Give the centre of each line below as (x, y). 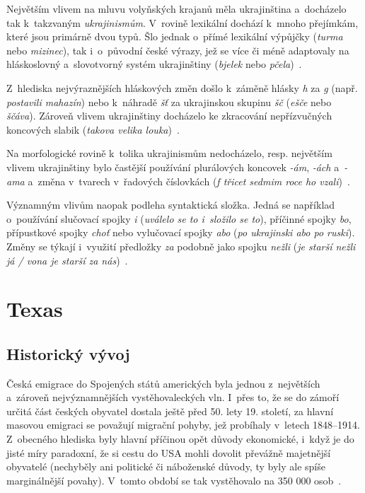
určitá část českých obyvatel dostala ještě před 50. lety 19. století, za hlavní (170, 411)
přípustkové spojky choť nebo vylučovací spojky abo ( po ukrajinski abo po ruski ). (181, 232)
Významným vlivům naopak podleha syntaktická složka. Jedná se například (171, 205)
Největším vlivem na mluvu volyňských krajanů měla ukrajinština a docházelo (176, 8)
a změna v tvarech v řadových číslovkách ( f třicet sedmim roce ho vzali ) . (189, 181)
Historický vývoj (68, 353)
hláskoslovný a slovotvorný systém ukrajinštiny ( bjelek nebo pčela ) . (154, 64)
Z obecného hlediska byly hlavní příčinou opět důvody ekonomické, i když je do (180, 439)
